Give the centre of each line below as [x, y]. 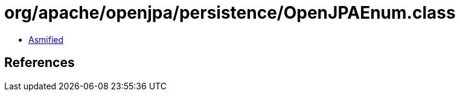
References [40, 63]
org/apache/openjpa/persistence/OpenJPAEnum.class [230, 13]
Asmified [46, 39]
